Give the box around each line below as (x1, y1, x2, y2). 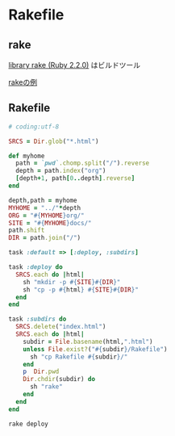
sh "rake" (29, 383, 63, 391)
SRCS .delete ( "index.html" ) (15, 323, 106, 331)
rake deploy (8, 420, 48, 428)
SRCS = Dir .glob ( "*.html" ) (8, 137, 99, 145)
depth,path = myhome (8, 196, 78, 204)
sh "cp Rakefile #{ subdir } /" (29, 353, 128, 361)
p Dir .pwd (23, 367, 60, 376)
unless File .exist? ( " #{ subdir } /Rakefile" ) (23, 345, 168, 353)
